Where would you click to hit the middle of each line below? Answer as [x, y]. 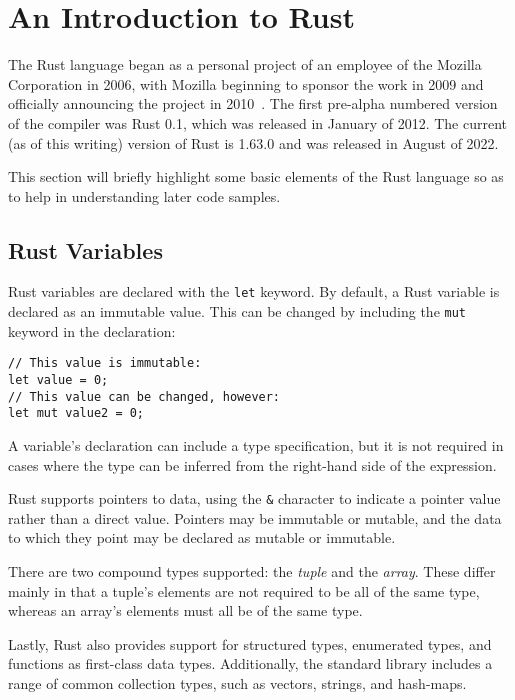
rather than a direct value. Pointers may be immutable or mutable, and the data [255, 517]
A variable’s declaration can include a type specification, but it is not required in [256, 445]
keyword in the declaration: [92, 330]
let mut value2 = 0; [76, 413]
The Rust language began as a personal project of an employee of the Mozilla [245, 64]
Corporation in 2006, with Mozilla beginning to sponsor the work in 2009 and [246, 83]
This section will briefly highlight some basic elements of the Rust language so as [256, 176]
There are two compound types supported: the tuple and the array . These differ [252, 571]
